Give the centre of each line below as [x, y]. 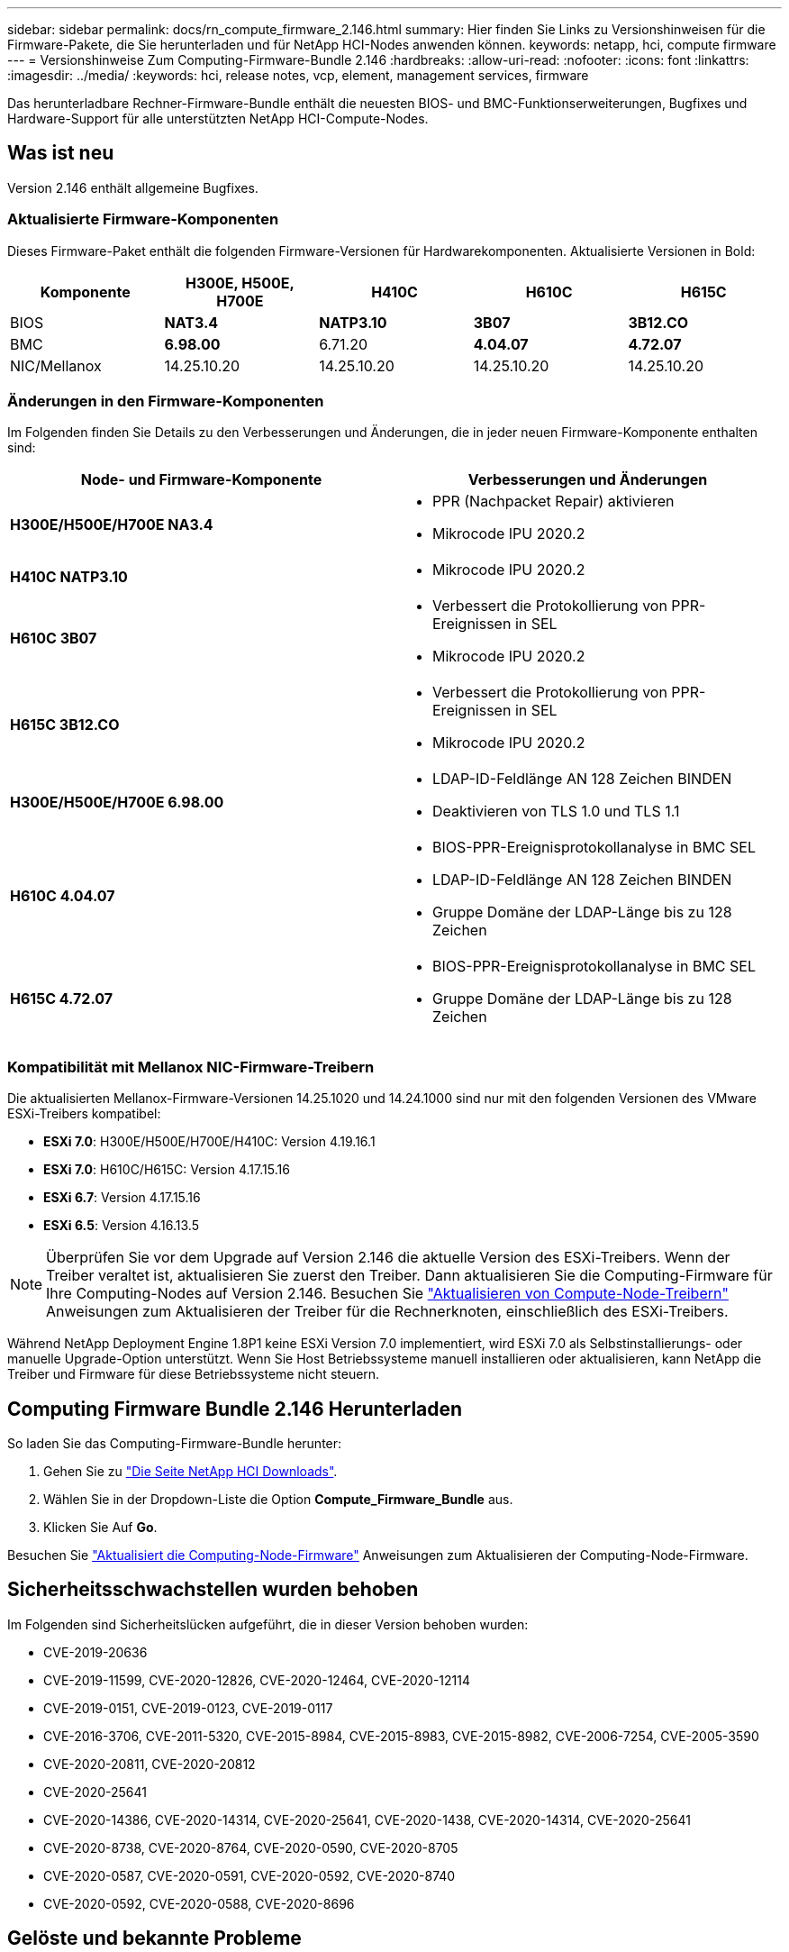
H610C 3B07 [54, 639]
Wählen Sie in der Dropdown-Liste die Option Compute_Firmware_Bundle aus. [278, 1499]
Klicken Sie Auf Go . [100, 1527]
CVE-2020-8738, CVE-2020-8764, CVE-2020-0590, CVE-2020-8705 [251, 1847]
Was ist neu [61, 153]
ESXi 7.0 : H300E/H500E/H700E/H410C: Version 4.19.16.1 [209, 1142]
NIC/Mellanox [56, 365]
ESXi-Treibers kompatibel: [84, 1114]
